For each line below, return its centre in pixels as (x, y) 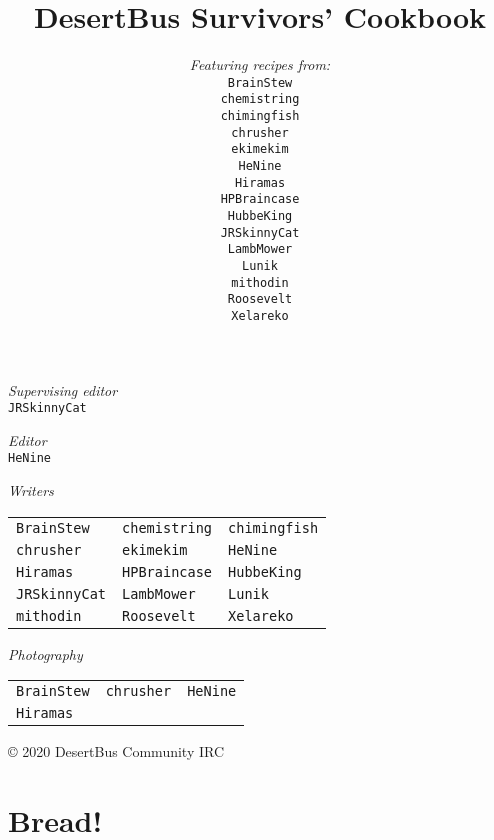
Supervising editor (63, 389)
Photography (45, 653)
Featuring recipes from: (260, 64)
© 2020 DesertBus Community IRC (116, 751)
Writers (31, 490)
